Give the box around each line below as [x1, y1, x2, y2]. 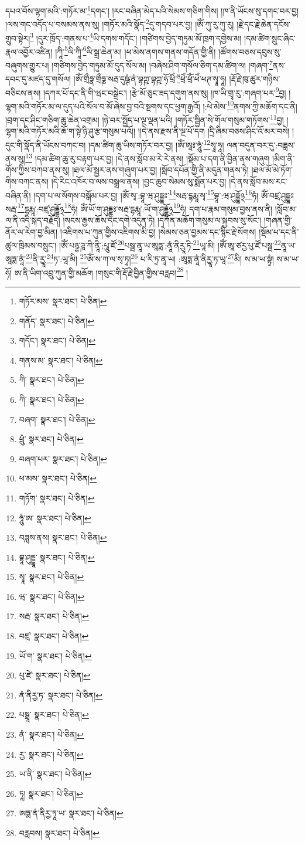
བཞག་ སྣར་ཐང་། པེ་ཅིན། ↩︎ [19, 413, 95, 425]
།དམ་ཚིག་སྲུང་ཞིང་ [244, 32, 296, 44]
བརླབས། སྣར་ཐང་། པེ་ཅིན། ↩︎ [19, 827, 100, 839]
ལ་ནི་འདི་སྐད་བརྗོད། [5, 214, 60, 226]
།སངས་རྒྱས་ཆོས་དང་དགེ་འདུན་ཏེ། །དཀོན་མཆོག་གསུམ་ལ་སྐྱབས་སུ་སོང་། [63, 214, 262, 226]
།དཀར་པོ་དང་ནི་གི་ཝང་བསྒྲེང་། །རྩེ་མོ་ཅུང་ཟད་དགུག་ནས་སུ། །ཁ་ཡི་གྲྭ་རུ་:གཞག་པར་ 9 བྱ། [43, 84, 286, 99]
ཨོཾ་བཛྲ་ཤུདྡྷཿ [261, 189, 294, 201]
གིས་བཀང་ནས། [5, 175, 49, 187]
